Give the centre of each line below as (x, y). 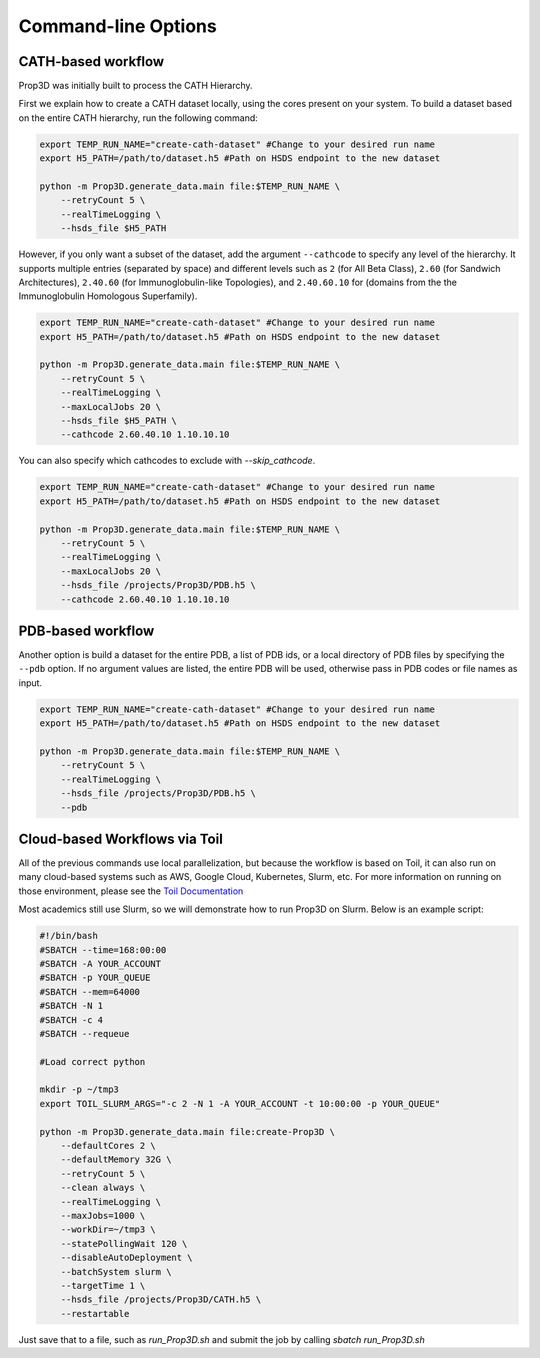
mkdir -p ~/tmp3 (79, 1089)
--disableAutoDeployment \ (127, 1258)
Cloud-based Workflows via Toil (121, 838)
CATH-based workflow (91, 61)
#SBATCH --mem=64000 (89, 991)
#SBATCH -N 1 (71, 1006)
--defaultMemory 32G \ (116, 1159)
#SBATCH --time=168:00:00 (103, 949)
